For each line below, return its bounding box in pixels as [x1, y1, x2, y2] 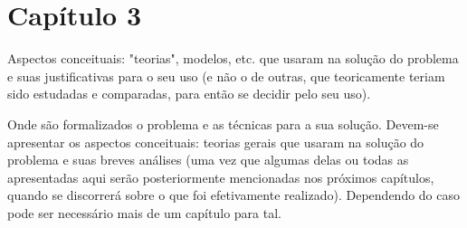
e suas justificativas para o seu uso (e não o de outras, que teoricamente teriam [7, 66, 445, 85]
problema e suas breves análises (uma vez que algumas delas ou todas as [7, 150, 409, 169]
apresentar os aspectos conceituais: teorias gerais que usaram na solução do [7, 132, 424, 151]
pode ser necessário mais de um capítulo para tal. [7, 203, 281, 222]
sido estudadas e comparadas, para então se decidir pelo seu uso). [7, 84, 371, 103]
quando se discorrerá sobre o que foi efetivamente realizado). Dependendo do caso [7, 185, 461, 204]
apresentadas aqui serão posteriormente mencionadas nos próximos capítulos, [7, 167, 434, 186]
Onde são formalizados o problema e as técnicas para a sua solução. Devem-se [7, 114, 439, 133]
